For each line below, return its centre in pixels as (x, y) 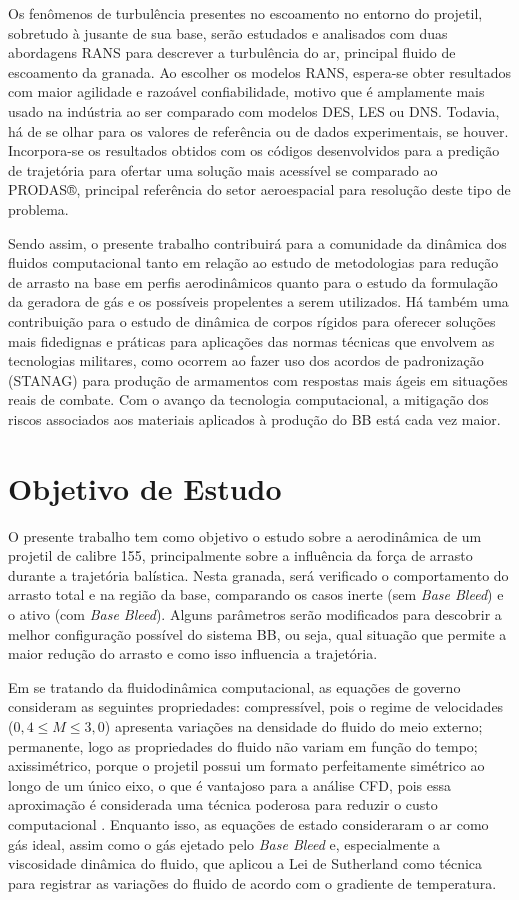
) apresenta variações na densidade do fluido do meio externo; (293, 725)
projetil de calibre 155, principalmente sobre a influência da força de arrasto (240, 555)
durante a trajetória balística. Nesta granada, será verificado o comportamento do (258, 574)
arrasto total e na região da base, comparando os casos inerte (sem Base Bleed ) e (256, 594)
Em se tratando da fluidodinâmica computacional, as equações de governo (234, 686)
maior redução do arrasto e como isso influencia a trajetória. (193, 653)
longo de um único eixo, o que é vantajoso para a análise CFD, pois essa (229, 784)
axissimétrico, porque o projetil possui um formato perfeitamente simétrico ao (246, 765)
